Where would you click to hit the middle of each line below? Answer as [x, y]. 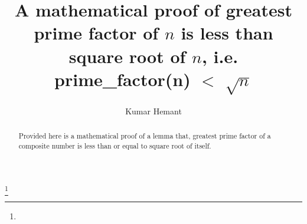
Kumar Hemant [153, 111]
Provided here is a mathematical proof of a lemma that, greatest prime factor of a [145, 136]
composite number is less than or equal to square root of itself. [115, 146]
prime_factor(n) [123, 79]
